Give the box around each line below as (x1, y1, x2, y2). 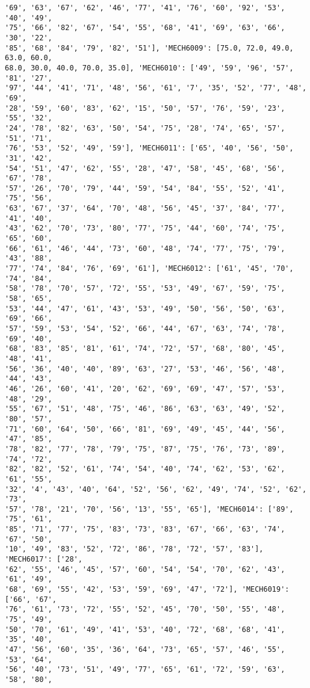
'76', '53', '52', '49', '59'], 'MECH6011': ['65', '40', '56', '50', (5, 144, 294, 153)
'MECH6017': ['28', (5, 555, 82, 564)
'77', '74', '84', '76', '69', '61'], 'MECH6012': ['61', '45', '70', (5, 264, 294, 273)
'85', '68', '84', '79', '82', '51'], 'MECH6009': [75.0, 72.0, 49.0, (5, 43, 294, 52)
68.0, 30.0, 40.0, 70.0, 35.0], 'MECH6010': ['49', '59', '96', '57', (5, 63, 294, 72)
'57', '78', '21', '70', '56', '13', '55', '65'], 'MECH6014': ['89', (5, 504, 294, 513)
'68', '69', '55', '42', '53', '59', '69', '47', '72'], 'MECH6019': (5, 585, 290, 594)
